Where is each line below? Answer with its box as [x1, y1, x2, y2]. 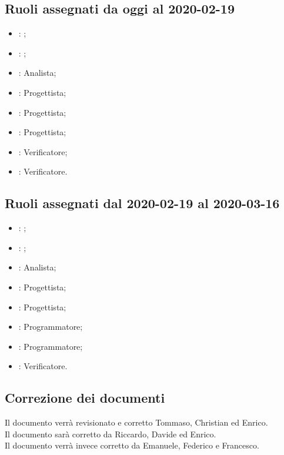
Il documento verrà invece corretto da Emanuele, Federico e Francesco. [5, 439, 259, 451]
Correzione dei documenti [5, 389, 165, 407]
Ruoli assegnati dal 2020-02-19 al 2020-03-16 [5, 194, 280, 212]
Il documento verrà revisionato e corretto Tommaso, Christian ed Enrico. [5, 416, 268, 429]
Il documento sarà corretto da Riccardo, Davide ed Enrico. [5, 427, 216, 440]
